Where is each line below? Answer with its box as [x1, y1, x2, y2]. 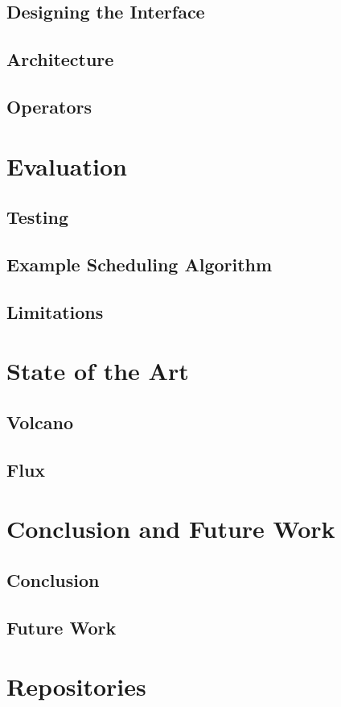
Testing [6, 205, 68, 229]
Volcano [6, 409, 73, 434]
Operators [6, 93, 92, 118]
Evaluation [6, 149, 127, 182]
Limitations [6, 299, 104, 324]
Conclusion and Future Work [6, 512, 335, 545]
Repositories [6, 670, 146, 703]
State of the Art [6, 354, 189, 387]
